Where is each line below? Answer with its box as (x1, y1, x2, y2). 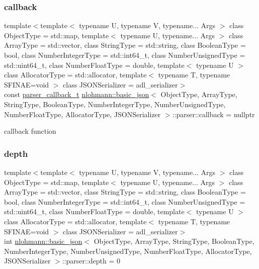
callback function (4, 126, 56, 136)
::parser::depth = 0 (62, 255, 121, 266)
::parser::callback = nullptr (172, 109, 255, 119)
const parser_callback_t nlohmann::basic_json (4, 89, 149, 100)
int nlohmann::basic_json (4, 236, 82, 246)
